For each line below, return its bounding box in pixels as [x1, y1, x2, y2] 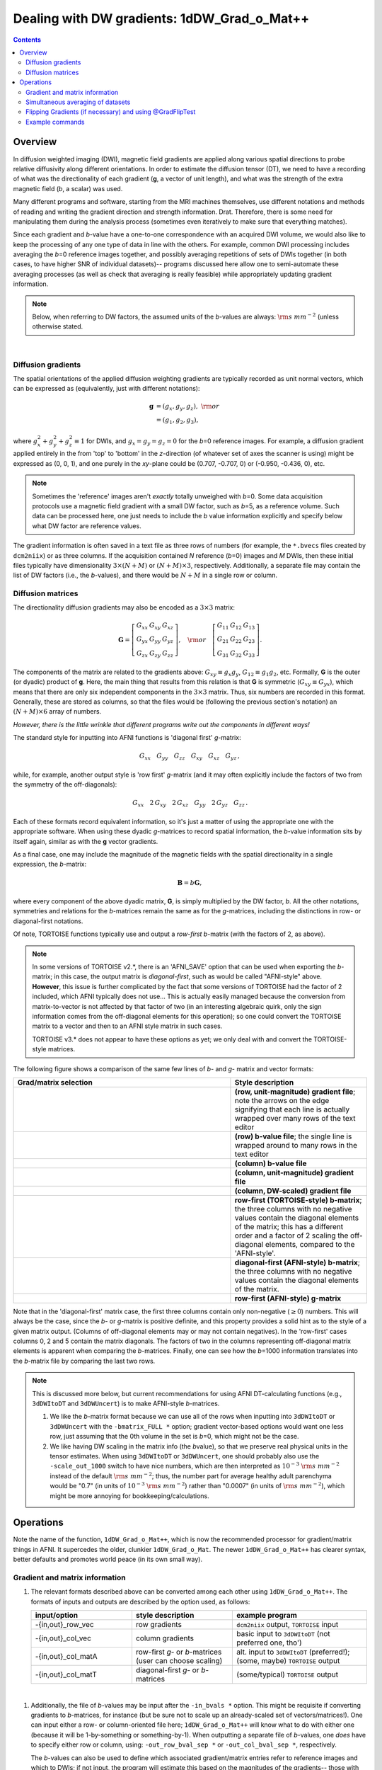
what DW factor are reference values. [32, 521, 141, 530]
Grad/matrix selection [17, 1077, 93, 1087]
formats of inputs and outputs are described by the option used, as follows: [30, 1597, 250, 1606]
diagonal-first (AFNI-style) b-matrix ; [234, 1257, 360, 1267]
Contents [13, 35, 42, 44]
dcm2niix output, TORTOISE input [236, 1620, 339, 1630]
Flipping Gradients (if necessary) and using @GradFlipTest [25, 108, 196, 116]
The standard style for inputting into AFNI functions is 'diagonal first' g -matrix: [13, 733, 241, 742]
